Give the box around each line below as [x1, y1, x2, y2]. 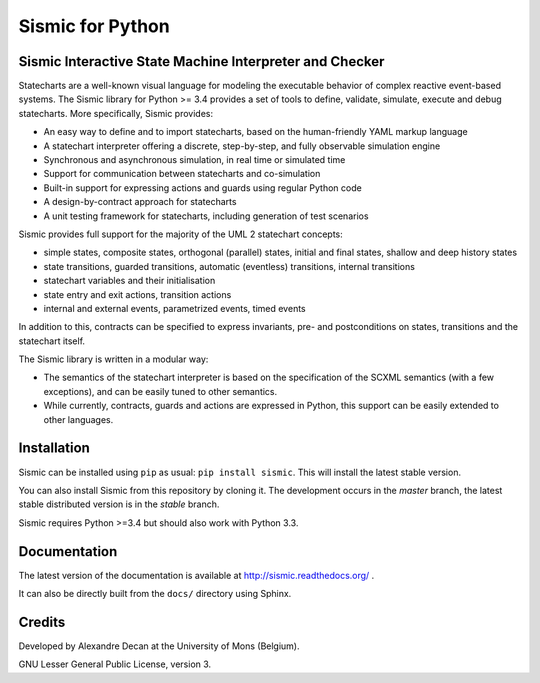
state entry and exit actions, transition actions [43, 288, 232, 300]
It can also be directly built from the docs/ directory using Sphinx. [18, 588, 292, 600]
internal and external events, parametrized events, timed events [43, 302, 306, 314]
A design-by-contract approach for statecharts [43, 196, 237, 208]
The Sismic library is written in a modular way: [18, 353, 209, 365]
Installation [18, 440, 90, 457]
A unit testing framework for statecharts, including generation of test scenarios [43, 210, 369, 222]
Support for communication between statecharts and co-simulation [43, 168, 321, 180]
